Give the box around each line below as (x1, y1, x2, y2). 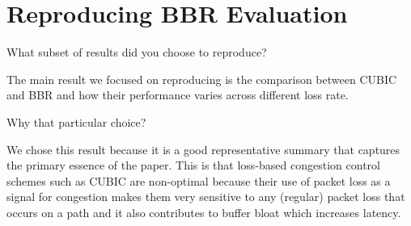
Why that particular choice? (6, 113, 146, 130)
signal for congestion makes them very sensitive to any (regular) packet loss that (6, 188, 405, 205)
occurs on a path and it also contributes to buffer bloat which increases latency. (6, 203, 401, 220)
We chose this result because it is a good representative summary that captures (6, 140, 400, 157)
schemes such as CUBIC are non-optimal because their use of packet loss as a (6, 172, 391, 189)
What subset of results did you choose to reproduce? (6, 44, 267, 61)
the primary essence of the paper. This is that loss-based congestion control (6, 157, 380, 174)
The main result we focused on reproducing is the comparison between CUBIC (6, 70, 397, 87)
